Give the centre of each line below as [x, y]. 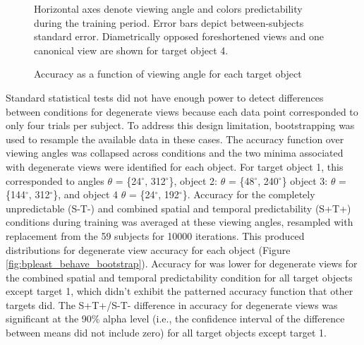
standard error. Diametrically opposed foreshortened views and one [179, 36]
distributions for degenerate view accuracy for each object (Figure [148, 249]
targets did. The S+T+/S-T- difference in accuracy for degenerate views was [172, 304]
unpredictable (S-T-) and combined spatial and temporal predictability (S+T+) [178, 208]
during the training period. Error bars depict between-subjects [169, 22]
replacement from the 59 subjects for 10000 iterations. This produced [155, 235]
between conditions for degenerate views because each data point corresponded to [182, 111]
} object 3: [305, 180]
